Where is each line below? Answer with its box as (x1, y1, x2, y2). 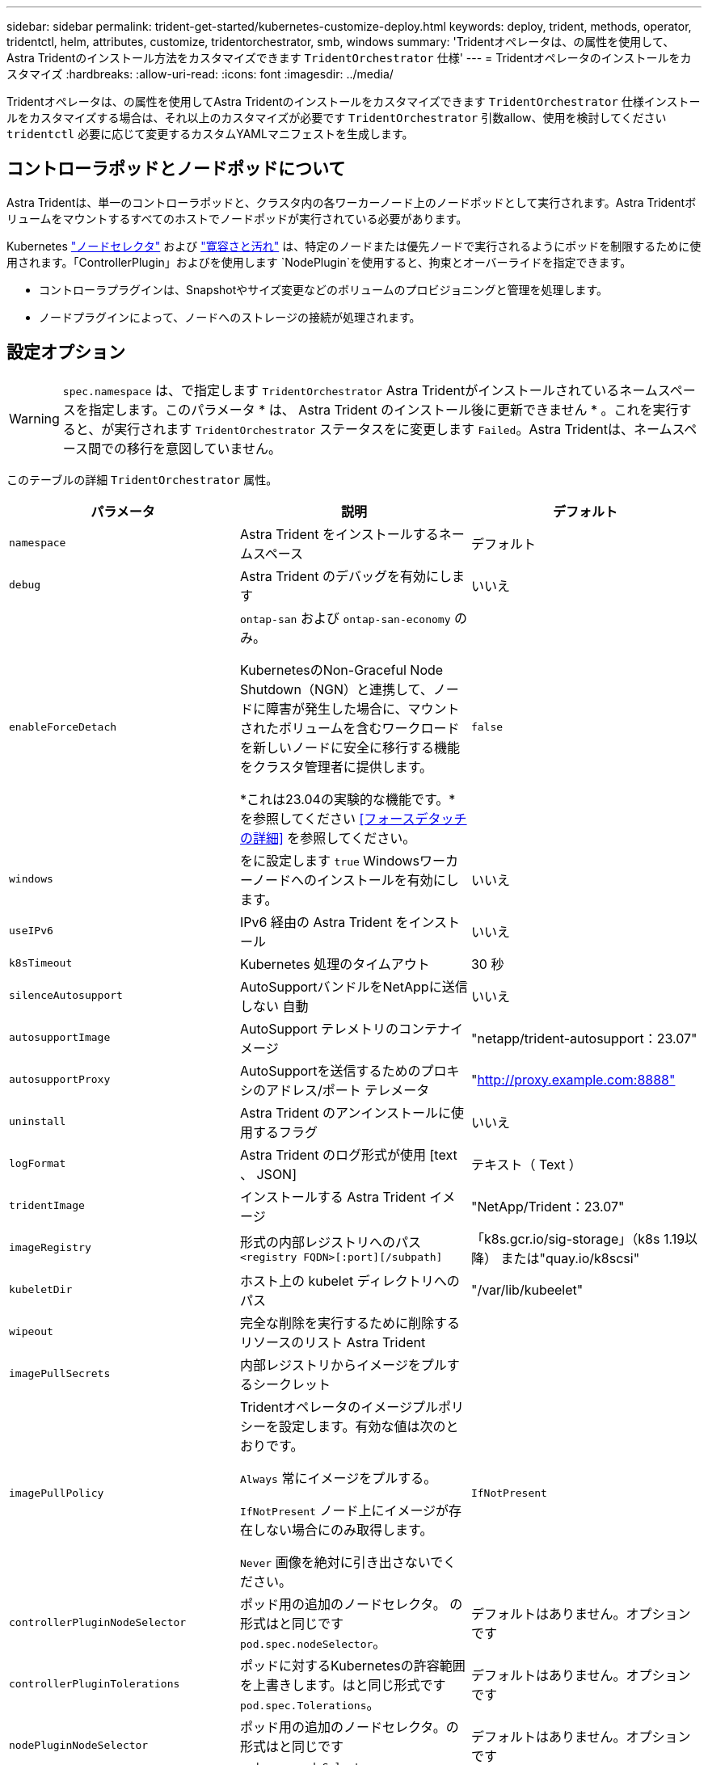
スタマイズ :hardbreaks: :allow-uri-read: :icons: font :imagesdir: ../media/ (6, 67, 394, 81)
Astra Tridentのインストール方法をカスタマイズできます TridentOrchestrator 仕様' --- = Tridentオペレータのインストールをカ (6, 51, 692, 65)
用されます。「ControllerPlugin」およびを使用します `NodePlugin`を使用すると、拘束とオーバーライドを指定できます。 (6, 255, 632, 269)
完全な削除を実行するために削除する (239, 1314, 460, 1331)
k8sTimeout (9, 957, 73, 970)
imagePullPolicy (9, 1487, 104, 1500)
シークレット (252, 1375, 331, 1392)
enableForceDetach (9, 721, 117, 734)
